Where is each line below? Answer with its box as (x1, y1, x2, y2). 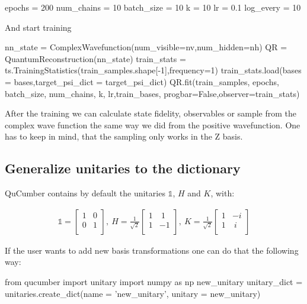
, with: (210, 187, 235, 199)
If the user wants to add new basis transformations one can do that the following (5, 244, 299, 256)
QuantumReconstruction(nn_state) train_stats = (5, 52, 186, 64)
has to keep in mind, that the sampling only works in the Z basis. (5, 130, 243, 143)
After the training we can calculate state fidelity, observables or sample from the (5, 107, 297, 119)
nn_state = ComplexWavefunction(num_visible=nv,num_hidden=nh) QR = (5, 41, 287, 53)
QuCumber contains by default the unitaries (5, 187, 165, 199)
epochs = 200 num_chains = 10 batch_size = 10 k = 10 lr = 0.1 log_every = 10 (5, 1, 301, 13)
